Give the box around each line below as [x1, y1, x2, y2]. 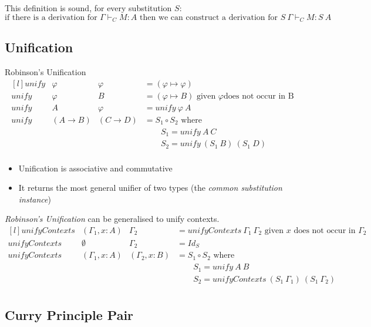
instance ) [18, 193, 51, 205]
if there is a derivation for [5, 13, 97, 22]
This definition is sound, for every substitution [5, 2, 172, 14]
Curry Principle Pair [5, 306, 134, 324]
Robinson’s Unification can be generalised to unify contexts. [5, 213, 220, 225]
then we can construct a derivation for [140, 13, 278, 22]
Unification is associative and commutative [18, 161, 173, 174]
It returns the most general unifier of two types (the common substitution [18, 181, 282, 194]
